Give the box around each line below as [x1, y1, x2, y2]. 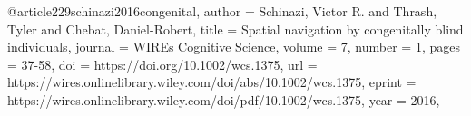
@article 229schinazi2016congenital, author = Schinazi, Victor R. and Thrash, [7, 2, 437, 20]
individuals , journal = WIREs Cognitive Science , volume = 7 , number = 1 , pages [7, 37, 460, 56]
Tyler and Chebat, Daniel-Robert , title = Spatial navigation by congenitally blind [7, 19, 464, 38]
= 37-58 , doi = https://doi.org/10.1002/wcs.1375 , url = [7, 54, 318, 73]
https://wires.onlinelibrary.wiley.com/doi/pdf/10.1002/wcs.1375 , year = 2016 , [7, 90, 440, 109]
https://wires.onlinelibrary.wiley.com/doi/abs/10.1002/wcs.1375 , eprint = [7, 72, 417, 92]
